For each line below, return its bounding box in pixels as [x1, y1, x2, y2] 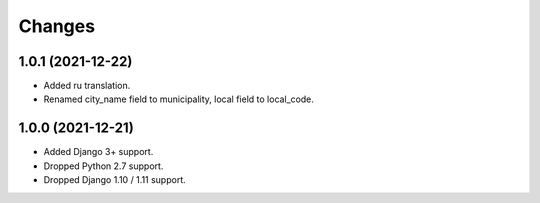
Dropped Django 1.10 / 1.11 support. [43, 174, 187, 186]
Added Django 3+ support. [43, 146, 154, 158]
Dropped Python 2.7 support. [43, 160, 164, 172]
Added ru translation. [43, 80, 131, 92]
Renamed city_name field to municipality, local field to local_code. [43, 93, 315, 105]
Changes [18, 15, 95, 37]
